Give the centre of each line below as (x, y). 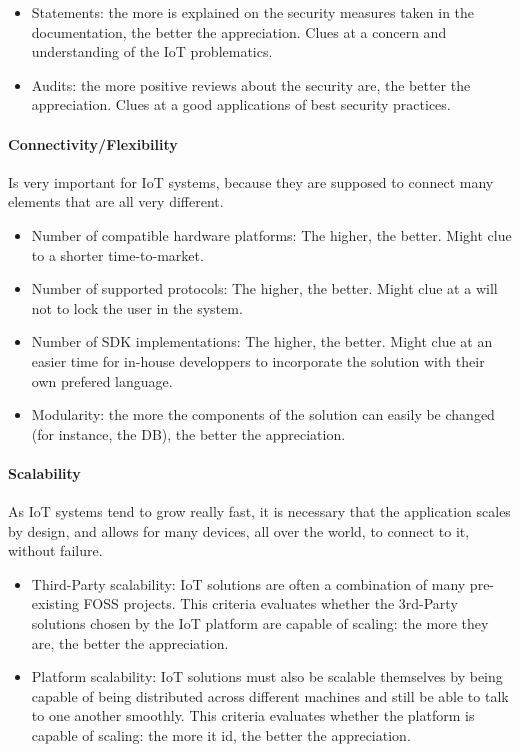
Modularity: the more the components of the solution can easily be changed (263, 414)
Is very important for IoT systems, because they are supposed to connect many (251, 181)
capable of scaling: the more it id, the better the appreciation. (221, 735)
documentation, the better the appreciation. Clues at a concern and (239, 31)
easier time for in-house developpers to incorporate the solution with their (258, 360)
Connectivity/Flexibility (93, 143)
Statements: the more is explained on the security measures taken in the (253, 12)
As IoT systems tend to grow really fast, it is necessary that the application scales (259, 511)
